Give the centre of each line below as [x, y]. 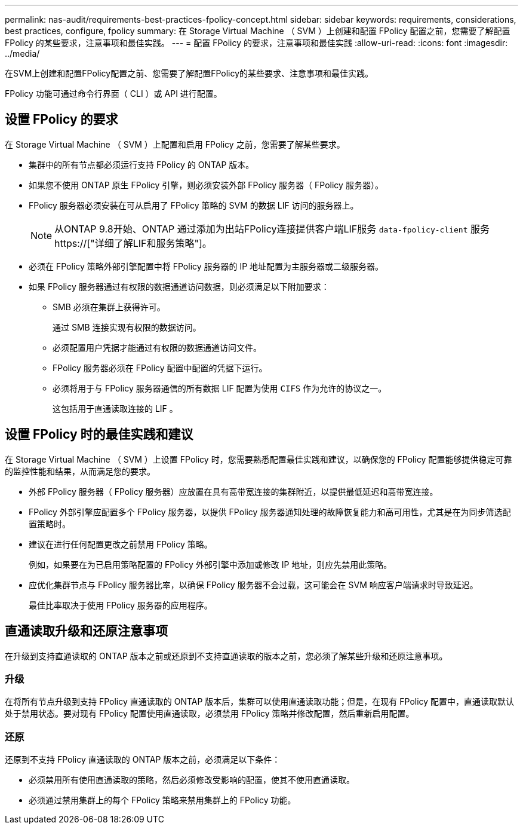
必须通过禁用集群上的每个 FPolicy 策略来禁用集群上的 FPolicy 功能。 [162, 800]
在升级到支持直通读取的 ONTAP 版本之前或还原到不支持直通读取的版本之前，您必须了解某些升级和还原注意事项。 [226, 656]
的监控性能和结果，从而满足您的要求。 [80, 471]
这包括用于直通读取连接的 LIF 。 [115, 408]
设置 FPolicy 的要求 [61, 120]
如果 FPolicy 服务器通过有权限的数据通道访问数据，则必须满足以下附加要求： [179, 286]
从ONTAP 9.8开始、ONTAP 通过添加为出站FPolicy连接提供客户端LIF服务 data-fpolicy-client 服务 [272, 229]
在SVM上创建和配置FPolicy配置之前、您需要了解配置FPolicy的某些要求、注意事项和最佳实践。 [189, 73]
